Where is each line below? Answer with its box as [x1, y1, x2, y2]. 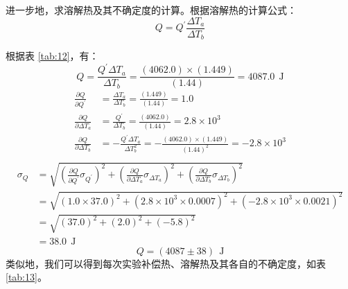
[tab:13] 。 [6, 270, 47, 284]
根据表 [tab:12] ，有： [6, 49, 99, 63]
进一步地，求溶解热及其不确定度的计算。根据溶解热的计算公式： [6, 3, 297, 17]
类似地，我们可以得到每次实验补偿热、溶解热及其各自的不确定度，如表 [6, 256, 326, 270]
